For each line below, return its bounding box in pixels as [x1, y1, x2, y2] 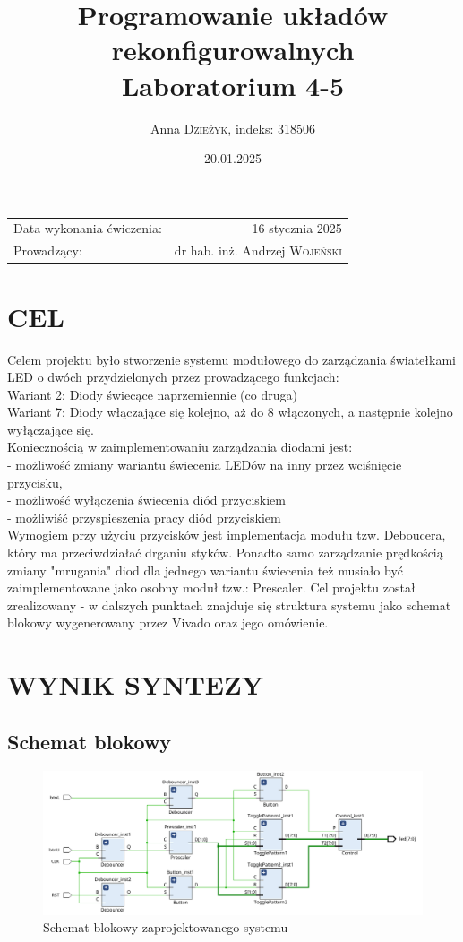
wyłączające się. [7, 419, 94, 438]
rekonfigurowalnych [111, 31, 355, 68]
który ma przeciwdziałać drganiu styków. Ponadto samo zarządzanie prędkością [7, 543, 443, 562]
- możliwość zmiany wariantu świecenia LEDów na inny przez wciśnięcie [7, 455, 402, 474]
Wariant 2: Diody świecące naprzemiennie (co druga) [7, 385, 297, 403]
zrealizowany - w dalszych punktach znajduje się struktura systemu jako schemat [7, 595, 451, 614]
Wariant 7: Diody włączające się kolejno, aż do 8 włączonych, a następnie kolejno [7, 402, 453, 421]
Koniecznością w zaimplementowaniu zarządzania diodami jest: [7, 437, 353, 456]
